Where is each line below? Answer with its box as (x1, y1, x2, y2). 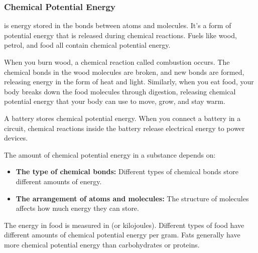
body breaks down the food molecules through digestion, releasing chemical (4, 86, 236, 96)
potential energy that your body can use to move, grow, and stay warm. (4, 96, 225, 106)
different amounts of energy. (16, 176, 102, 186)
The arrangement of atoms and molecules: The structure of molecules (16, 193, 249, 203)
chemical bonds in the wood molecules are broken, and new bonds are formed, (4, 66, 244, 77)
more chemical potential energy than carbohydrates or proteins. (4, 239, 200, 249)
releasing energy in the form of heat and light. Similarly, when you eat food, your (4, 76, 254, 87)
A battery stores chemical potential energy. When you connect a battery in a (4, 112, 241, 123)
